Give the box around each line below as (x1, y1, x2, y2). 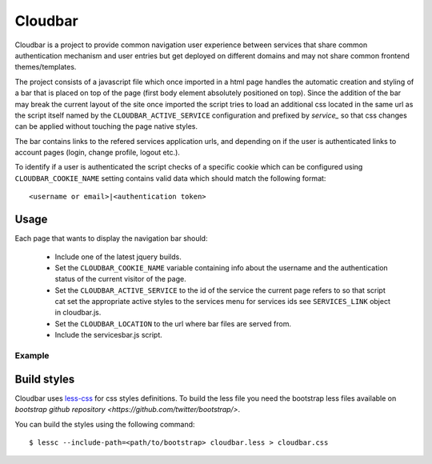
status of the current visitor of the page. (54, 274, 187, 284)
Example (14, 350, 50, 362)
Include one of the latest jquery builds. (54, 252, 182, 262)
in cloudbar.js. (54, 308, 102, 318)
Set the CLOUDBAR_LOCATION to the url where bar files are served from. (54, 318, 292, 328)
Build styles (14, 372, 75, 386)
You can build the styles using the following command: (14, 419, 195, 429)
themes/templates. (14, 62, 77, 72)
